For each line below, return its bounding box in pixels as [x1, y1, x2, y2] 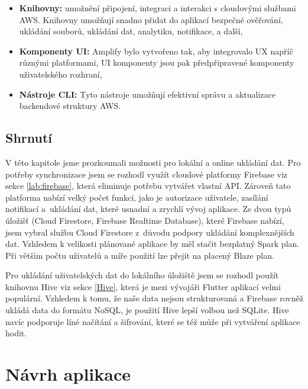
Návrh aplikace [5, 362, 131, 386]
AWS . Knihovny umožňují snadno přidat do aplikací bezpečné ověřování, [19, 13, 283, 25]
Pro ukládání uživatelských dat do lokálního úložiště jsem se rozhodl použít [5, 269, 279, 281]
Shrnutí [5, 128, 53, 147]
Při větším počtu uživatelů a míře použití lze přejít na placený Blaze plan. [5, 249, 274, 261]
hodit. [5, 327, 27, 339]
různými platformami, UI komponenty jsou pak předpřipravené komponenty [19, 56, 294, 69]
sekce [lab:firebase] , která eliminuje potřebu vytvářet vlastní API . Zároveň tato [5, 179, 291, 192]
